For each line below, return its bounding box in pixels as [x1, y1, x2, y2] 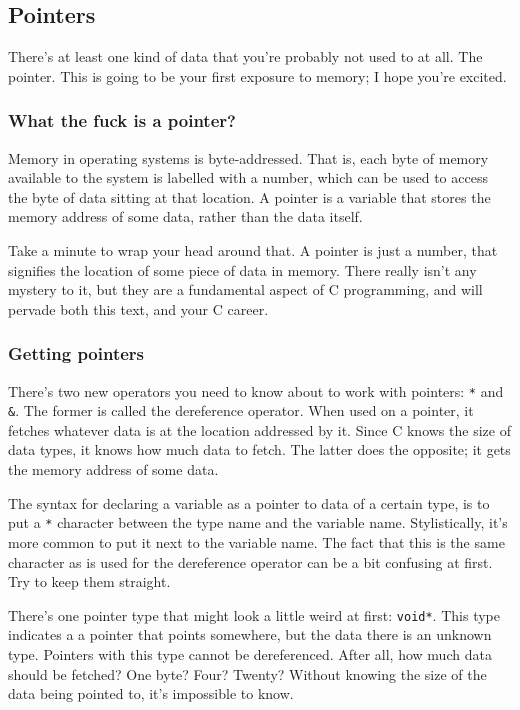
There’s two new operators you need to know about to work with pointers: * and [8, 380, 504, 401]
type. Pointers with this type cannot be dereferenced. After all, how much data [8, 643, 492, 664]
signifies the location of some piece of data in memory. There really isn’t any [8, 259, 477, 280]
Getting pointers [8, 341, 145, 366]
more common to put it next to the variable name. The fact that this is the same [8, 531, 505, 552]
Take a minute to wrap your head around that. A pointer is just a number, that [8, 239, 498, 260]
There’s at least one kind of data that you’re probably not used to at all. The [8, 46, 483, 67]
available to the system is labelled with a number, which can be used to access [8, 167, 488, 188]
